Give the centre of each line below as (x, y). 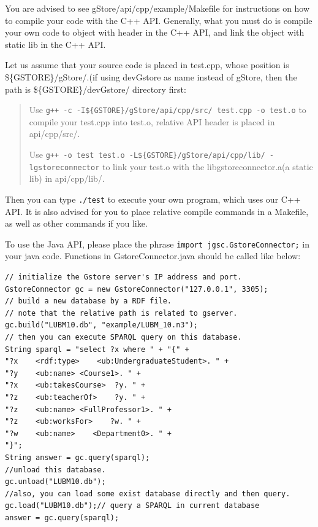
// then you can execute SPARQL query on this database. (123, 337)
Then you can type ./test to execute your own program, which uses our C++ (153, 199)
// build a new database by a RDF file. (89, 301)
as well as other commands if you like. (76, 223)
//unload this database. (55, 470)
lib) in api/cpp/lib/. (67, 178)
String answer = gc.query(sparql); (78, 457)
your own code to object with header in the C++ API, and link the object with (155, 32)
